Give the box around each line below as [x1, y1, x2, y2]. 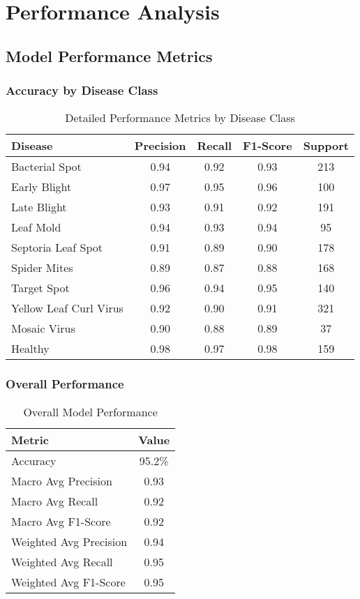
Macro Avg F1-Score [11, 513, 111, 529]
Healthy [11, 340, 50, 357]
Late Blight [11, 199, 67, 215]
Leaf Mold [11, 219, 61, 236]
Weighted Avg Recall [11, 553, 113, 570]
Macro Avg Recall [11, 492, 98, 509]
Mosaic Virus [11, 320, 75, 337]
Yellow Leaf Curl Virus [11, 300, 123, 317]
